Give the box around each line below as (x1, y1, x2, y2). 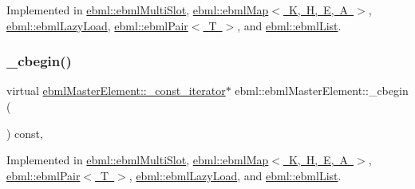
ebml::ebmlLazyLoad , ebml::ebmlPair (6, 17, 188, 33)
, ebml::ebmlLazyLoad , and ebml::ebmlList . (128, 167, 342, 183)
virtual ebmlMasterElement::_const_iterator (6, 82, 226, 99)
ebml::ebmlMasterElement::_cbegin (235, 82, 409, 99)
